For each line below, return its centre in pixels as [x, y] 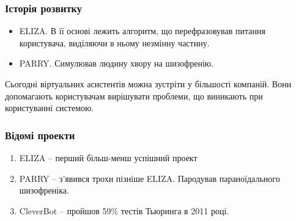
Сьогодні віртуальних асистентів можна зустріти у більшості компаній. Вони [148, 84]
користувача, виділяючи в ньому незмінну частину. [114, 42]
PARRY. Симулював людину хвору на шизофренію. [117, 63]
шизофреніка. [44, 190]
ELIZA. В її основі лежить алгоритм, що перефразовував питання [142, 31]
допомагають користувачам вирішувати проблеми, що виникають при [134, 96]
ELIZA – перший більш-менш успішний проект [108, 158]
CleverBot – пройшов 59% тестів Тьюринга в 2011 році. [124, 210]
